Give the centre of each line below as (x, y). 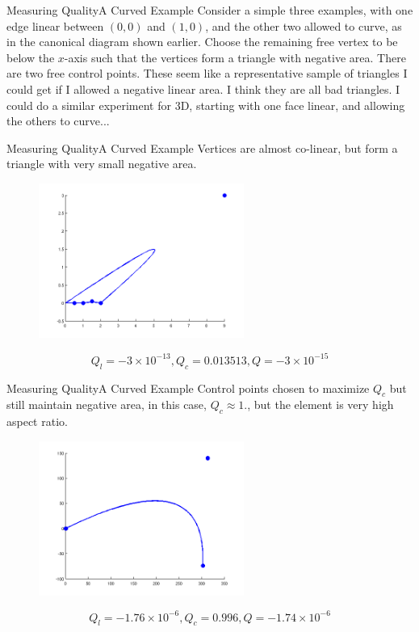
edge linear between (55, 25)
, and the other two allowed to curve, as (304, 25)
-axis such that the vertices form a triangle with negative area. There (235, 57)
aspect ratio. (37, 421)
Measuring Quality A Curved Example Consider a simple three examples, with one (210, 10)
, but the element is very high (321, 404)
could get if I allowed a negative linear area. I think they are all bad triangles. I (203, 88)
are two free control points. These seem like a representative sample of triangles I (207, 73)
